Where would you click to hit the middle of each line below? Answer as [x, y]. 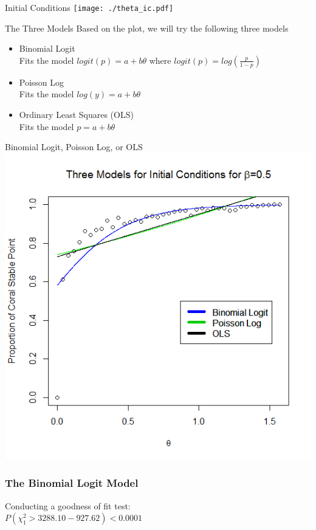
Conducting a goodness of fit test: [68, 505]
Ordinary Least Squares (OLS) [76, 115]
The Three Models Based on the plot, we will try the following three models [147, 28]
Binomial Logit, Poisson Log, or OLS [74, 147]
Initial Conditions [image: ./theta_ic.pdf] [89, 7]
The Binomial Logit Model [72, 483]
